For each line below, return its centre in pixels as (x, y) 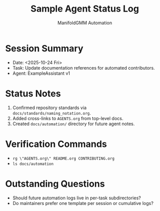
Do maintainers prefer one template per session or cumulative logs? (83, 203)
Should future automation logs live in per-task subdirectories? (77, 198)
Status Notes (33, 93)
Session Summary (44, 48)
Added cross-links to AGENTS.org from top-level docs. (68, 118)
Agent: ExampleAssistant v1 (41, 73)
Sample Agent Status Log (85, 9)
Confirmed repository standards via (49, 108)
